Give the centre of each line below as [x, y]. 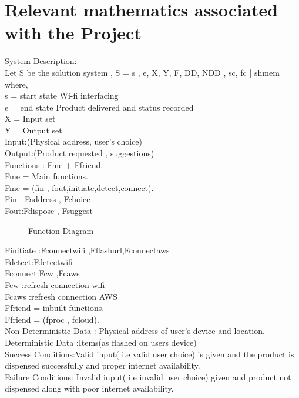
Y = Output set [33, 130]
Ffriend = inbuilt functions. [55, 308]
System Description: [41, 61]
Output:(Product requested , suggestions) [80, 153]
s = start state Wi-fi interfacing [62, 96]
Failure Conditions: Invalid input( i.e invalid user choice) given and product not [148, 377]
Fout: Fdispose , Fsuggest [49, 211]
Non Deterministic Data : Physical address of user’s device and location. [135, 331]
